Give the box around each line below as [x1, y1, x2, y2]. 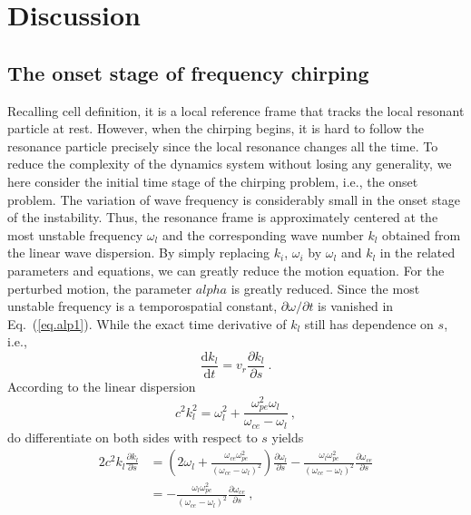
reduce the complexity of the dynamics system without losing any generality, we [7, 154, 452, 173]
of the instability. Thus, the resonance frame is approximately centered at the [7, 208, 438, 227]
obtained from [382, 225, 461, 244]
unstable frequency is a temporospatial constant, [7, 296, 278, 316]
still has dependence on [304, 314, 434, 333]
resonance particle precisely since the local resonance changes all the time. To [7, 136, 438, 155]
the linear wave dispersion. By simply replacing [7, 243, 270, 262]
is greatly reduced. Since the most [231, 278, 420, 297]
